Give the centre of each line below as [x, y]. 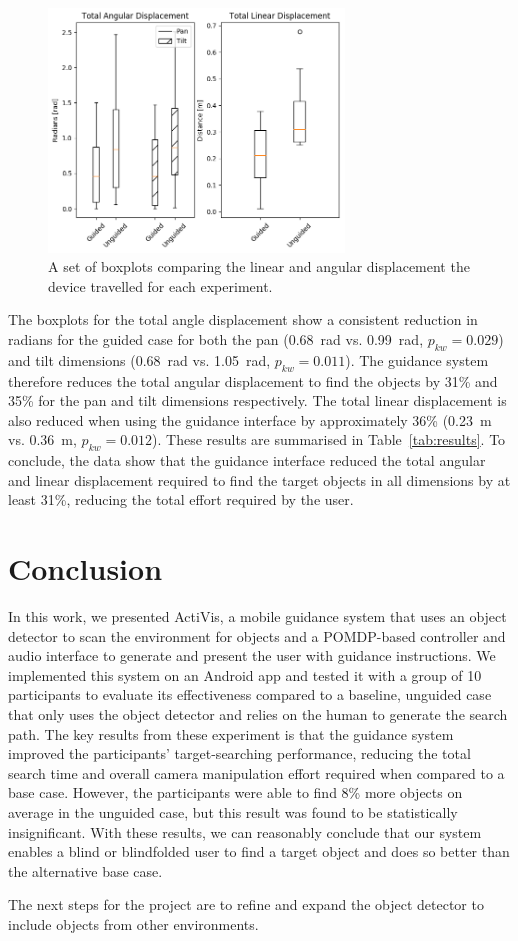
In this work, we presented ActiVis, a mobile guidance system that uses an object [257, 616]
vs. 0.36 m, [42, 439]
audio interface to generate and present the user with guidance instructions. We [252, 655]
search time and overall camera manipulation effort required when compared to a [256, 772]
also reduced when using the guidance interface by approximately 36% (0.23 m [250, 419]
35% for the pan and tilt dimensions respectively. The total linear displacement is [257, 400]
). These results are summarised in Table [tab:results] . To [329, 439]
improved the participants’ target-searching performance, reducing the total [239, 753]
